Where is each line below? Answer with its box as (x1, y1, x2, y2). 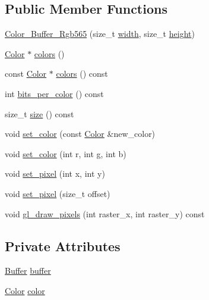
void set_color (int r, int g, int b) (5, 147, 126, 160)
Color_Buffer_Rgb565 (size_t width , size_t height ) (5, 27, 195, 40)
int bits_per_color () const (5, 87, 104, 99)
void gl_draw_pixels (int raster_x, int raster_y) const (5, 207, 205, 220)
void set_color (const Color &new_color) (5, 127, 156, 140)
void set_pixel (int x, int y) (5, 167, 105, 180)
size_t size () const (5, 107, 74, 120)
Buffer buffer (5, 264, 51, 277)
